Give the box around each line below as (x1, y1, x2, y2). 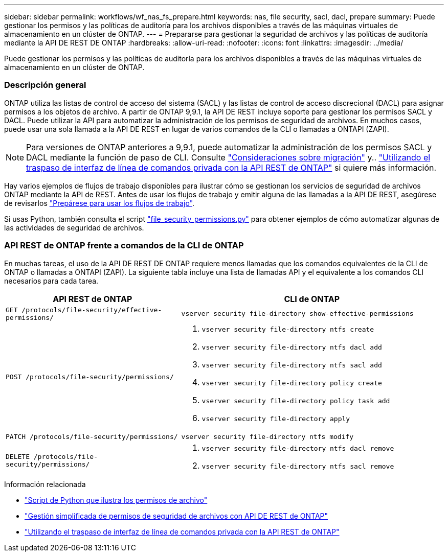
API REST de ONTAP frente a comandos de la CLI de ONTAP (4, 240, 244, 251)
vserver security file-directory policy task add (201, 397, 390, 405)
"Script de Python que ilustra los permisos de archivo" (25, 495, 208, 504)
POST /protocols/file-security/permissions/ (6, 373, 174, 381)
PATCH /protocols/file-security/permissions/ (6, 432, 178, 441)
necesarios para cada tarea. (4, 276, 99, 285)
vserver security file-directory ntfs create (201, 325, 374, 333)
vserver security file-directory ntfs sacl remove (201, 462, 394, 470)
